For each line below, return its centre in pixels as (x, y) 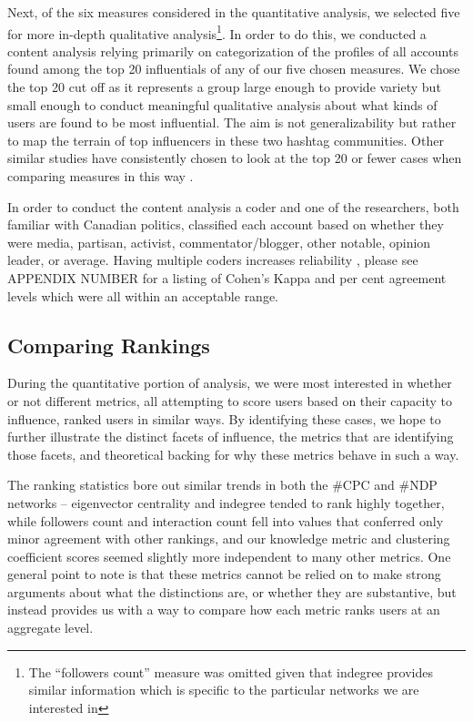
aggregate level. (50, 628)
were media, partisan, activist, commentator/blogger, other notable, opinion (219, 242)
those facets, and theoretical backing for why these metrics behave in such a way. (233, 454)
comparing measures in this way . (101, 176)
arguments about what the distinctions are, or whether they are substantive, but (232, 591)
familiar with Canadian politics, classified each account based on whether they (226, 224)
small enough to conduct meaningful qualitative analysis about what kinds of (222, 104)
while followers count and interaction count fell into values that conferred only (226, 520)
